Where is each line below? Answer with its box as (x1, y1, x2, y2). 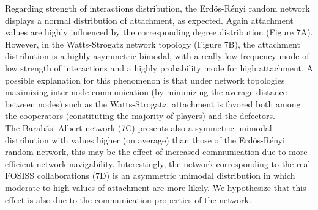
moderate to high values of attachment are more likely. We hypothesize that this (5, 181, 306, 194)
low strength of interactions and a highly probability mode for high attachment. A (5, 61, 313, 74)
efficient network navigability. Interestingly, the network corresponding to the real (5, 157, 311, 170)
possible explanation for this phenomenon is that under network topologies (5, 73, 285, 86)
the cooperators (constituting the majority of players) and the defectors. (5, 109, 275, 122)
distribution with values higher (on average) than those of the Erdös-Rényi (5, 133, 285, 146)
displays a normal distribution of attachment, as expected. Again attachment (5, 13, 294, 26)
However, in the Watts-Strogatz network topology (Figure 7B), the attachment (5, 37, 300, 50)
